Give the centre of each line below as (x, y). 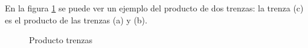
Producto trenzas (61, 40)
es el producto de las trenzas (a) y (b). (76, 19)
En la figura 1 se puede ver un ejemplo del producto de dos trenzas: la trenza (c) (154, 8)
